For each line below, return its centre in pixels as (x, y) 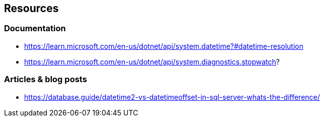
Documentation (35, 28)
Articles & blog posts (46, 79)
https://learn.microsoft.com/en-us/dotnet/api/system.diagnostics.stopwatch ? (152, 62)
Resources (31, 8)
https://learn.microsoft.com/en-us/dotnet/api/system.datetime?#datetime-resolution (164, 46)
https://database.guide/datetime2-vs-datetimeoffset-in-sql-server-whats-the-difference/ (172, 97)
